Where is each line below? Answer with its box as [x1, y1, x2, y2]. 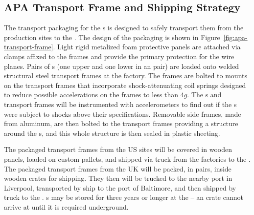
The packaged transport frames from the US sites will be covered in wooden [4, 144, 232, 154]
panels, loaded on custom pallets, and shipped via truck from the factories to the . [4, 153, 251, 164]
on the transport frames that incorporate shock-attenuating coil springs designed [4, 80, 246, 90]
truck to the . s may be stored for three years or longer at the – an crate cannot [4, 192, 243, 202]
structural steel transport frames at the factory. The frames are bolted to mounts [4, 70, 247, 81]
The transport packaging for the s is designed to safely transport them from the [4, 22, 244, 33]
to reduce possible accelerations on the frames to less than [4, 89, 178, 100]
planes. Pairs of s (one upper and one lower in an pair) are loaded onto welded [4, 61, 239, 71]
